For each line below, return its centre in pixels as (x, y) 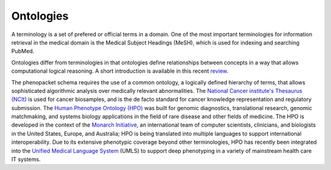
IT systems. (26, 160)
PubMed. (23, 51)
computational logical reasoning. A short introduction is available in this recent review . (120, 71)
